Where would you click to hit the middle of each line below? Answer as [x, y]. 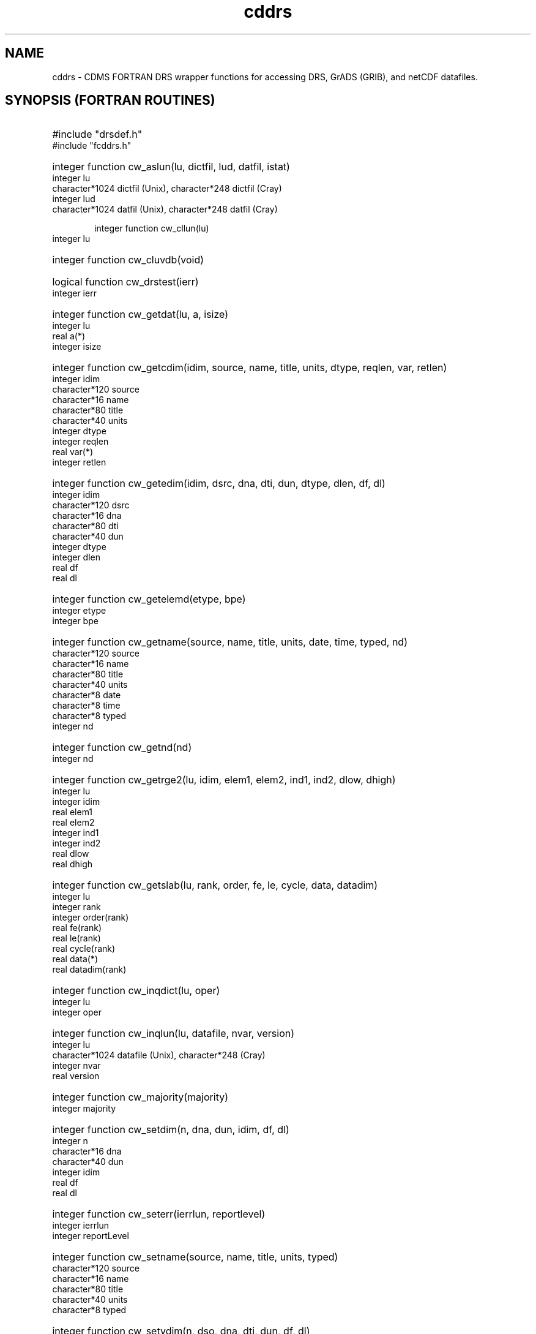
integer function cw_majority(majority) [140, 1097]
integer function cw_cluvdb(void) [128, 260]
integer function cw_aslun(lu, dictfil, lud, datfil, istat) [171, 167]
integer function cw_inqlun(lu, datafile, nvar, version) [173, 1034]
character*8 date [87, 695]
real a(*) [69, 336]
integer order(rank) [91, 918]
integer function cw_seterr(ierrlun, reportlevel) [159, 1214]
